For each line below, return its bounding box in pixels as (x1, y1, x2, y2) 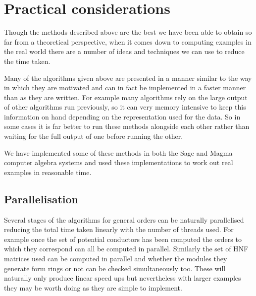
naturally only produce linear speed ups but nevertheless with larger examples (4, 273, 241, 283)
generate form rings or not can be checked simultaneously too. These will (4, 263, 226, 273)
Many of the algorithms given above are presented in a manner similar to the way (4, 72, 252, 83)
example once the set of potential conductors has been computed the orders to (4, 234, 242, 244)
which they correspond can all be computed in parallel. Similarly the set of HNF (4, 243, 249, 254)
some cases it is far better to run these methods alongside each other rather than (4, 121, 250, 131)
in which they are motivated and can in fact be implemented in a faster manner (4, 82, 246, 93)
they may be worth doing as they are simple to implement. (4, 282, 182, 293)
